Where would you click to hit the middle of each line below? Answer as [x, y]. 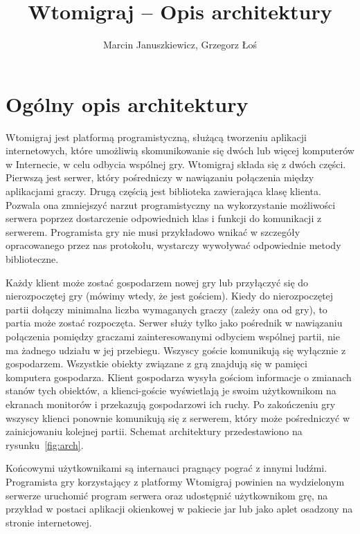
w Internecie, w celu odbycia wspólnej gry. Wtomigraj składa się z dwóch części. [176, 164]
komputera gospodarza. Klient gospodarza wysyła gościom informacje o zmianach [179, 377]
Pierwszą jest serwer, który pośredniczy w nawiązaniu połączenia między [160, 177]
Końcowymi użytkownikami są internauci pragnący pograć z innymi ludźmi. [166, 468]
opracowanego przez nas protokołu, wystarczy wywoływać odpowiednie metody [173, 245]
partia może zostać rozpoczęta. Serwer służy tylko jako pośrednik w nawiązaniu [174, 323]
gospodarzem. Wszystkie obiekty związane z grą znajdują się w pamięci [156, 363]
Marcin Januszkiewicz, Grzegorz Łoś [180, 45]
